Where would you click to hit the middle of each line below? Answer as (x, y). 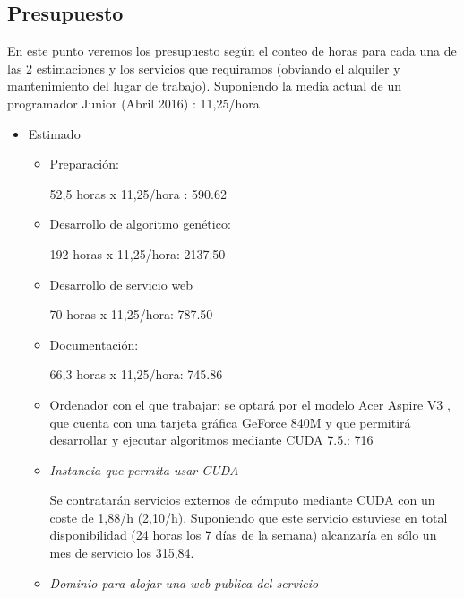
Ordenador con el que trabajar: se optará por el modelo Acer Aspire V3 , (250, 404)
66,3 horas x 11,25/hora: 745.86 (136, 374)
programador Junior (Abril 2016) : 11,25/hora (133, 103)
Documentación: (94, 344)
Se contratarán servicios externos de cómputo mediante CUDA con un (242, 500)
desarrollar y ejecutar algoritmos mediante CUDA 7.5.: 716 (211, 440)
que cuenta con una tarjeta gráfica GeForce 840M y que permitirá (230, 422)
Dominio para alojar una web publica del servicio (184, 582)
